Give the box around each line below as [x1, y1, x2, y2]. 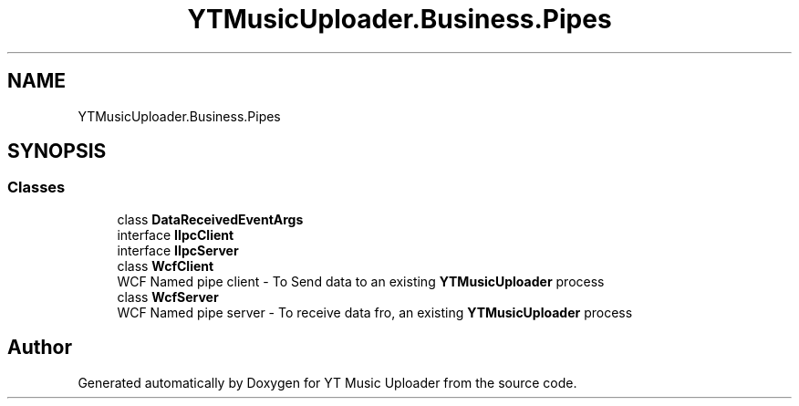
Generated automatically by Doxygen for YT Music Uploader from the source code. [78, 374, 577, 390]
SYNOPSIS [7, 140, 107, 163]
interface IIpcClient [117, 226, 234, 243]
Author [7, 336, 72, 359]
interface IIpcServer [117, 242, 239, 258]
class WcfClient [117, 257, 214, 274]
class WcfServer [117, 288, 219, 305]
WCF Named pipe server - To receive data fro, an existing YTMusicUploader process [117, 304, 633, 320]
